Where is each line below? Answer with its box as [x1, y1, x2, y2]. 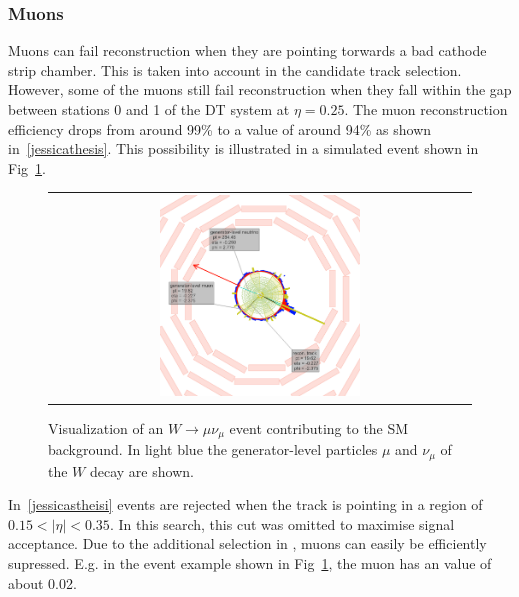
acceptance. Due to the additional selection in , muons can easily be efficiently [8, 533, 487, 554]
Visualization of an [48, 417, 164, 438]
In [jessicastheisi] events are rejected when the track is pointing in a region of [8, 494, 483, 515]
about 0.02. [8, 572, 77, 593]
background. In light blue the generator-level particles [48, 439, 378, 460]
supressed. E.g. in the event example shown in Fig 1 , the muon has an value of [8, 552, 492, 573]
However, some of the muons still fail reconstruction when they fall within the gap [8, 79, 512, 100]
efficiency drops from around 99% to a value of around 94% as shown [8, 118, 432, 139]
